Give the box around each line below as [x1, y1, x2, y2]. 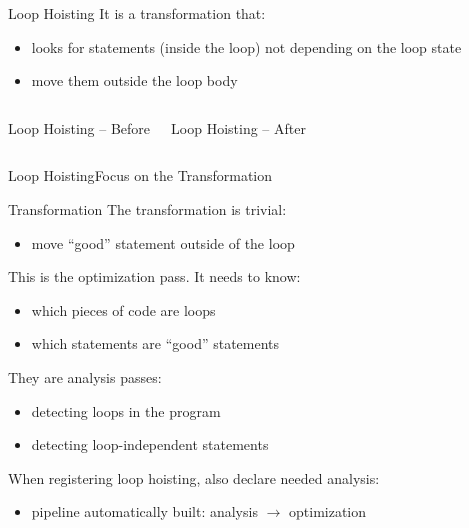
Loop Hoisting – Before [8, 117, 151, 138]
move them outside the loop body [31, 70, 238, 91]
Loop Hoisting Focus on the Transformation [8, 165, 273, 186]
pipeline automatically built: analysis [31, 501, 258, 522]
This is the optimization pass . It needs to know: [8, 266, 301, 287]
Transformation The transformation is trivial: [8, 198, 287, 219]
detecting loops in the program [31, 400, 221, 421]
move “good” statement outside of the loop [31, 232, 295, 253]
